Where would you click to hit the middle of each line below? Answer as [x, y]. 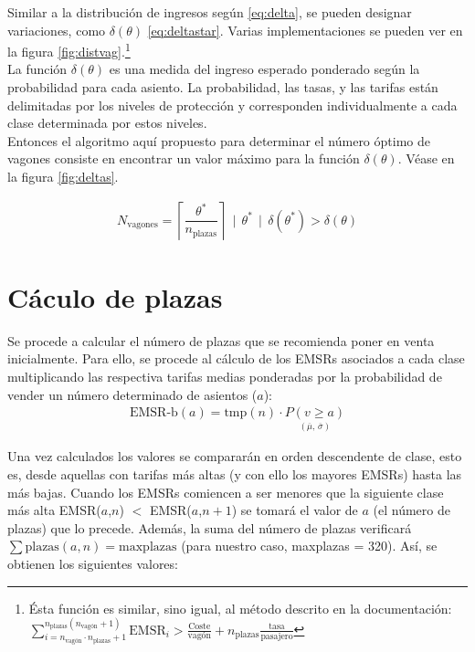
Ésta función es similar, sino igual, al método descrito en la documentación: [240, 608]
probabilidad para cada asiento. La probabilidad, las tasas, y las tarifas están [223, 87]
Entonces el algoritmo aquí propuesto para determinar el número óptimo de [219, 140]
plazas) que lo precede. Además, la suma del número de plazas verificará [210, 527]
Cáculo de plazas [115, 296]
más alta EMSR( [54, 510]
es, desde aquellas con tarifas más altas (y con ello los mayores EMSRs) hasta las [235, 473]
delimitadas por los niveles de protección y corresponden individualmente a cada [232, 105]
